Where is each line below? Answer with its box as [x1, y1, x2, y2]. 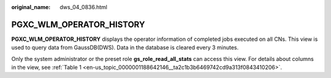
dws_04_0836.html [59, 4, 107, 10]
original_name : [11, 4, 51, 10]
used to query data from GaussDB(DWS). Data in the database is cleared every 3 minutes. [11, 44, 239, 51]
